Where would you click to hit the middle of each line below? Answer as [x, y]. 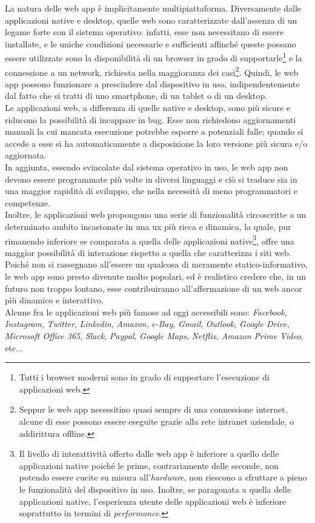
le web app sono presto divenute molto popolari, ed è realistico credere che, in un [156, 276]
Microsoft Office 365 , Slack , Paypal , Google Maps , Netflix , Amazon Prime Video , [154, 336]
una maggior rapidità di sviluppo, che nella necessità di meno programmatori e [151, 191]
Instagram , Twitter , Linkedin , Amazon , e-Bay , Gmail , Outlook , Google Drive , [147, 324]
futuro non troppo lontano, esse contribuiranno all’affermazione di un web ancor [154, 288]
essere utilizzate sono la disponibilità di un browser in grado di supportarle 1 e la [154, 57]
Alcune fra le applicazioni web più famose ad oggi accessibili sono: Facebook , [146, 312]
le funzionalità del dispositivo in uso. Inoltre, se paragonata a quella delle [155, 489]
